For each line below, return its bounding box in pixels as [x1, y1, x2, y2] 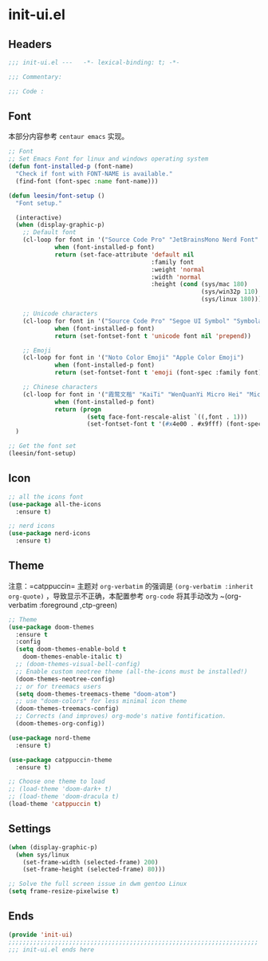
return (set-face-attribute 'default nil [54, 250, 195, 259]
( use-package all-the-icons [8, 500, 102, 508]
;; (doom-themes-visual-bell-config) [15, 661, 141, 669]
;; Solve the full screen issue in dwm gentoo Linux [8, 880, 187, 888]
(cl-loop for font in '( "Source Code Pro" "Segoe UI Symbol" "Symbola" [22, 317, 266, 325]
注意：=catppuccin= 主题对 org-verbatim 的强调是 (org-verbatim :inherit [8, 581, 254, 590]
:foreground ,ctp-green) [38, 600, 118, 610]
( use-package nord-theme [8, 733, 91, 742]
